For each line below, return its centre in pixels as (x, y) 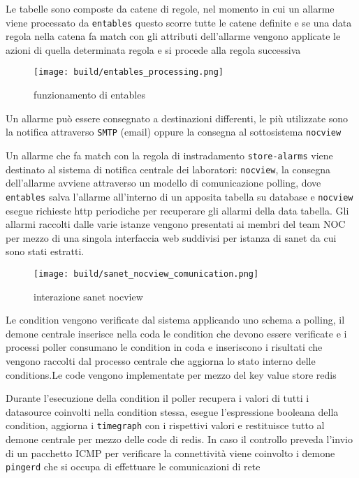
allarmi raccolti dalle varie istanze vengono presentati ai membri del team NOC (176, 224)
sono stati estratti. (45, 251)
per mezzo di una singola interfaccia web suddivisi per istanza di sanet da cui (171, 237)
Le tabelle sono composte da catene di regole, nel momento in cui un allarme (170, 8)
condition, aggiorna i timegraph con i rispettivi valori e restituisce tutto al (165, 425)
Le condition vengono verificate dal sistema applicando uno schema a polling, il (175, 320)
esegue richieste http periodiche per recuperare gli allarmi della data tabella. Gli (177, 210)
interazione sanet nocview (88, 296)
